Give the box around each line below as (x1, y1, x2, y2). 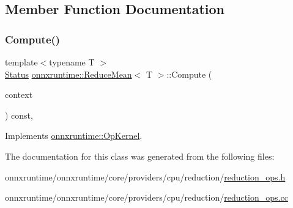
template (5, 56, 38, 68)
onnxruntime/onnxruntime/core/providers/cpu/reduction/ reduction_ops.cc (5, 191, 288, 204)
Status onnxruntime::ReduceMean (5, 67, 132, 80)
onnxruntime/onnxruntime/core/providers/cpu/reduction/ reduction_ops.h (5, 170, 286, 183)
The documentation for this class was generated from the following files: (5, 149, 275, 162)
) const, (5, 108, 33, 121)
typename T (49, 56, 95, 68)
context (5, 88, 33, 101)
